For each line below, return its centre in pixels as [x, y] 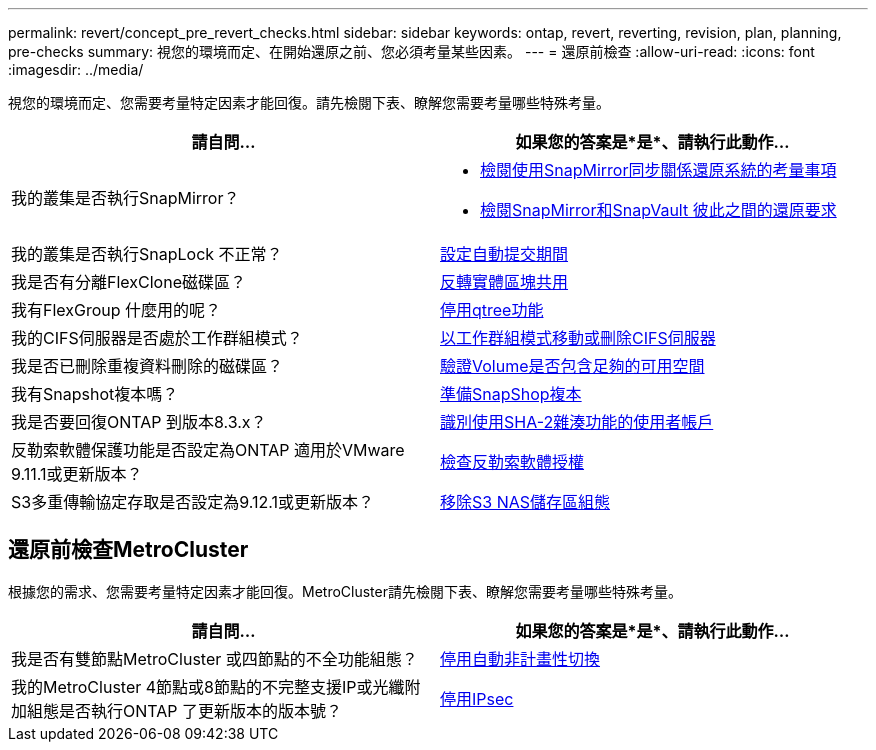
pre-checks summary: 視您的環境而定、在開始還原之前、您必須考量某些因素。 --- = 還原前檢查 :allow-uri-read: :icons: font [411, 51]
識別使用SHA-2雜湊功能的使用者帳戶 [577, 422]
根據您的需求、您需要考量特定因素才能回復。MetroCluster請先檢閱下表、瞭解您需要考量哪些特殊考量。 [345, 591]
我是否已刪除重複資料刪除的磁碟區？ [147, 366]
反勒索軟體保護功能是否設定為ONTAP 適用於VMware [208, 450]
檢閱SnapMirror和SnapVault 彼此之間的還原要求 [658, 210]
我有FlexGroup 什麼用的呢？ [116, 310]
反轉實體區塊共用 [504, 282]
